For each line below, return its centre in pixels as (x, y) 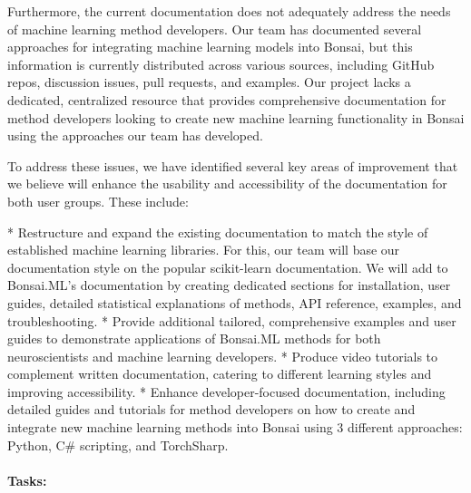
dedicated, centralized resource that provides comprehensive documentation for (227, 99)
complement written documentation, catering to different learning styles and (220, 374)
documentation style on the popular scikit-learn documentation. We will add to (228, 267)
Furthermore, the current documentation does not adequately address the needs (229, 11)
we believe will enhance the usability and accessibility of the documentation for (227, 184)
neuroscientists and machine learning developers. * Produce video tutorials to (223, 356)
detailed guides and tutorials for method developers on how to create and (211, 409)
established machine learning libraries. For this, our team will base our (204, 250)
